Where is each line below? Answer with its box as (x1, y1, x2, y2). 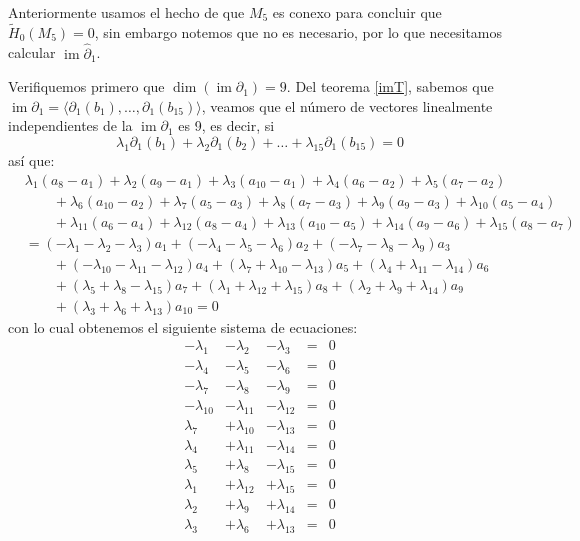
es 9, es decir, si (178, 115, 275, 136)
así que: (8, 150, 55, 170)
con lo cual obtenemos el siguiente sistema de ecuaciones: (8, 316, 358, 337)
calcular (8, 42, 56, 63)
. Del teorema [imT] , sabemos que (286, 76, 494, 97)
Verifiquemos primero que (8, 76, 165, 97)
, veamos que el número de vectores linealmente (201, 95, 493, 116)
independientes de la (8, 115, 133, 136)
